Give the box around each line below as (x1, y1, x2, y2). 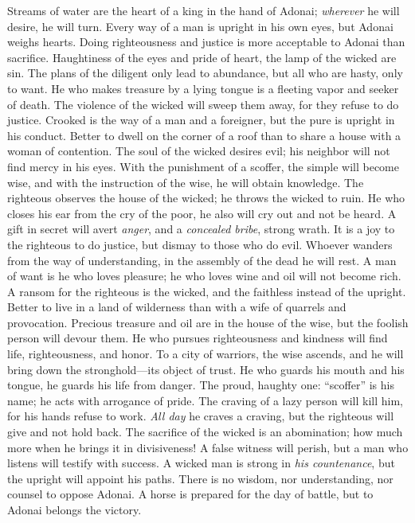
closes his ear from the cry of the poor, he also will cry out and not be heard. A (7, 205, 397, 221)
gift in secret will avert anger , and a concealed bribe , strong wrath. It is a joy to (7, 221, 395, 237)
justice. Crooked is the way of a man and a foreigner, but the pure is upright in (7, 111, 395, 128)
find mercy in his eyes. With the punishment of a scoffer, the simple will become (7, 158, 399, 174)
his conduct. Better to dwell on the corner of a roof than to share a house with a (7, 127, 401, 143)
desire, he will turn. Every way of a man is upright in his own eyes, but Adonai (7, 18, 393, 34)
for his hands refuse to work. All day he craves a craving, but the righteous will (7, 408, 394, 424)
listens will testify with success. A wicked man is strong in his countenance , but (7, 455, 395, 471)
